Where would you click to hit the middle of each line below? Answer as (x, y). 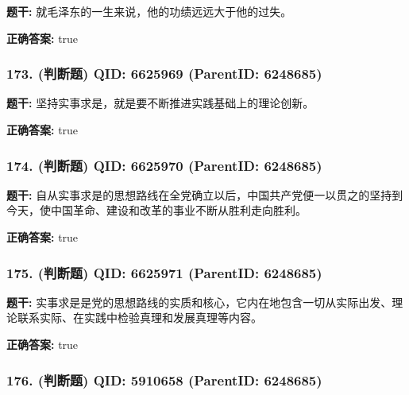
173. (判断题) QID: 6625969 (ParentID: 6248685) (164, 74)
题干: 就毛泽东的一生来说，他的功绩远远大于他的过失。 (149, 11)
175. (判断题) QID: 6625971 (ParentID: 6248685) (164, 272)
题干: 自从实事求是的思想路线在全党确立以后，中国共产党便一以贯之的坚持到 (205, 194)
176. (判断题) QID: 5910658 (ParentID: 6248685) (164, 380)
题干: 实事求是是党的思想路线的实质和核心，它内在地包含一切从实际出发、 (199, 302)
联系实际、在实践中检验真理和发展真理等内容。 (139, 318)
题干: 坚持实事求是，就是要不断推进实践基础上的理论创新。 (160, 103)
